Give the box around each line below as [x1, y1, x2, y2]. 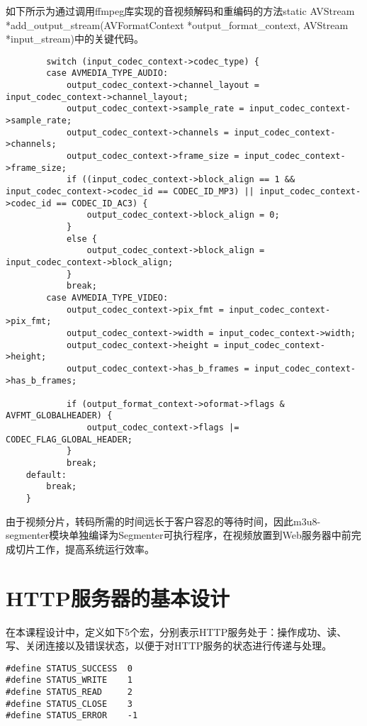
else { [66, 233, 97, 244]
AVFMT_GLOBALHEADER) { [6, 411, 113, 421]
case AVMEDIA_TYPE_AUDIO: [46, 68, 169, 79]
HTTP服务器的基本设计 [6, 583, 230, 612]
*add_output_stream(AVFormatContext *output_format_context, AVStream [6, 17, 349, 32]
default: [26, 469, 67, 480]
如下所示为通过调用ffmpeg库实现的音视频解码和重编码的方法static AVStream [6, 4, 355, 18]
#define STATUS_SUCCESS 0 [6, 663, 132, 674]
